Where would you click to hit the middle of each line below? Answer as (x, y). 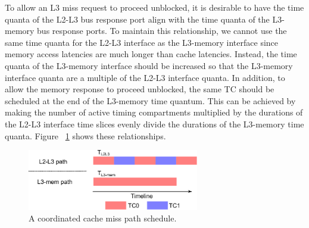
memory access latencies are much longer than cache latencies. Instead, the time (151, 54)
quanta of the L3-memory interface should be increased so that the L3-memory (149, 65)
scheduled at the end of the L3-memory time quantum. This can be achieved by (150, 100)
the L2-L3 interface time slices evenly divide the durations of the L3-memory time (154, 124)
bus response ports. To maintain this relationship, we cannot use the (162, 31)
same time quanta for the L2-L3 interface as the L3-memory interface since (142, 42)
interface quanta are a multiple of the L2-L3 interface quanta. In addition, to (145, 77)
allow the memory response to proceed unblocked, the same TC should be (140, 89)
